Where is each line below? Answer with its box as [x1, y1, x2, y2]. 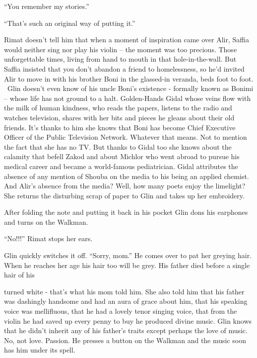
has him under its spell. [4, 345, 75, 355]
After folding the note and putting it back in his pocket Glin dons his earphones [4, 207, 248, 217]
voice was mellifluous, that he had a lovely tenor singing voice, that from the [4, 306, 237, 316]
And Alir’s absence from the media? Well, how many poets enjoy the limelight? [4, 180, 246, 191]
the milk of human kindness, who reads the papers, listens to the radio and [4, 102, 232, 113]
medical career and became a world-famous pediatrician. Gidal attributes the [4, 161, 238, 171]
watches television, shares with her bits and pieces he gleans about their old [4, 112, 235, 122]
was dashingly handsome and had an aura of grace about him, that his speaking [4, 296, 248, 306]
